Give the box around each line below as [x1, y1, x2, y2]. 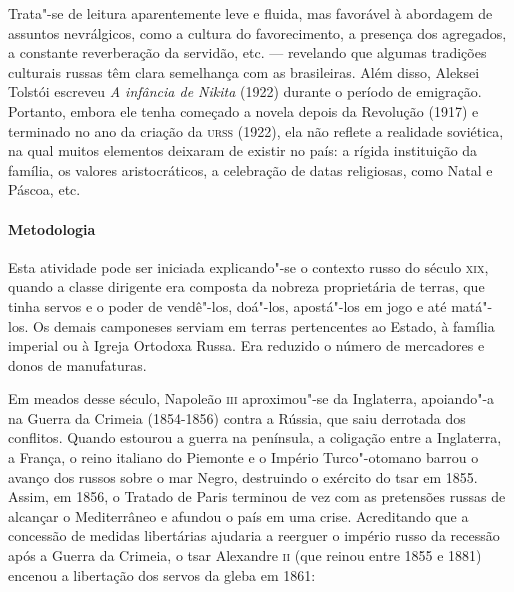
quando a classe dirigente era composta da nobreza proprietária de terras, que [8, 276, 485, 297]
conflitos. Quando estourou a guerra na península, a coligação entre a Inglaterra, [8, 427, 502, 448]
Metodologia [8, 218, 96, 239]
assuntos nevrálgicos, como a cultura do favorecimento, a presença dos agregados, [8, 22, 507, 43]
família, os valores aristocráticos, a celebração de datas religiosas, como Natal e [8, 159, 493, 180]
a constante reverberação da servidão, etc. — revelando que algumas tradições [8, 42, 487, 63]
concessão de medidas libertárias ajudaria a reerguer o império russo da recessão [8, 525, 500, 546]
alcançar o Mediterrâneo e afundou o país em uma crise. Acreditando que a [8, 505, 469, 526]
